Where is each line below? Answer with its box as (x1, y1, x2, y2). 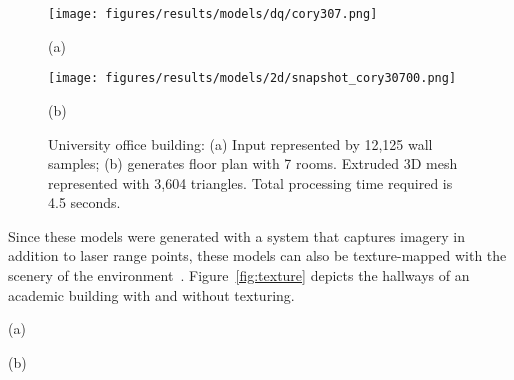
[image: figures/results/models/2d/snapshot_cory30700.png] (48, 71, 457, 86)
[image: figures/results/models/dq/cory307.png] (48, 7, 378, 21)
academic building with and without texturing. (8, 284, 295, 305)
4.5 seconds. (48, 192, 121, 213)
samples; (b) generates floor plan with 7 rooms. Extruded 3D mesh (48, 153, 458, 174)
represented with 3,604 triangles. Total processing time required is (48, 172, 453, 193)
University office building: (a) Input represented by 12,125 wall (48, 133, 433, 154)
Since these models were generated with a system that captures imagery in (8, 225, 466, 246)
